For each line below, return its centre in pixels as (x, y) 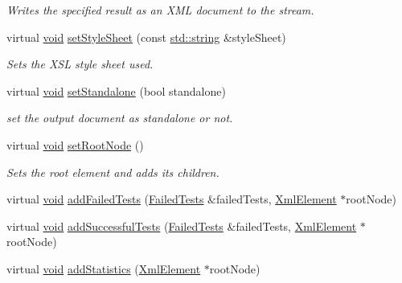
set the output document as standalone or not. (120, 118)
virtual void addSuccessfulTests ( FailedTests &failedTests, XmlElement (182, 226)
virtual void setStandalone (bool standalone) (116, 90)
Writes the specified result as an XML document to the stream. (160, 10)
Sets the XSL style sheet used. (80, 64)
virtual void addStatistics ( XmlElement (104, 268)
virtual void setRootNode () (75, 144)
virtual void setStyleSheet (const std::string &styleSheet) (146, 37)
